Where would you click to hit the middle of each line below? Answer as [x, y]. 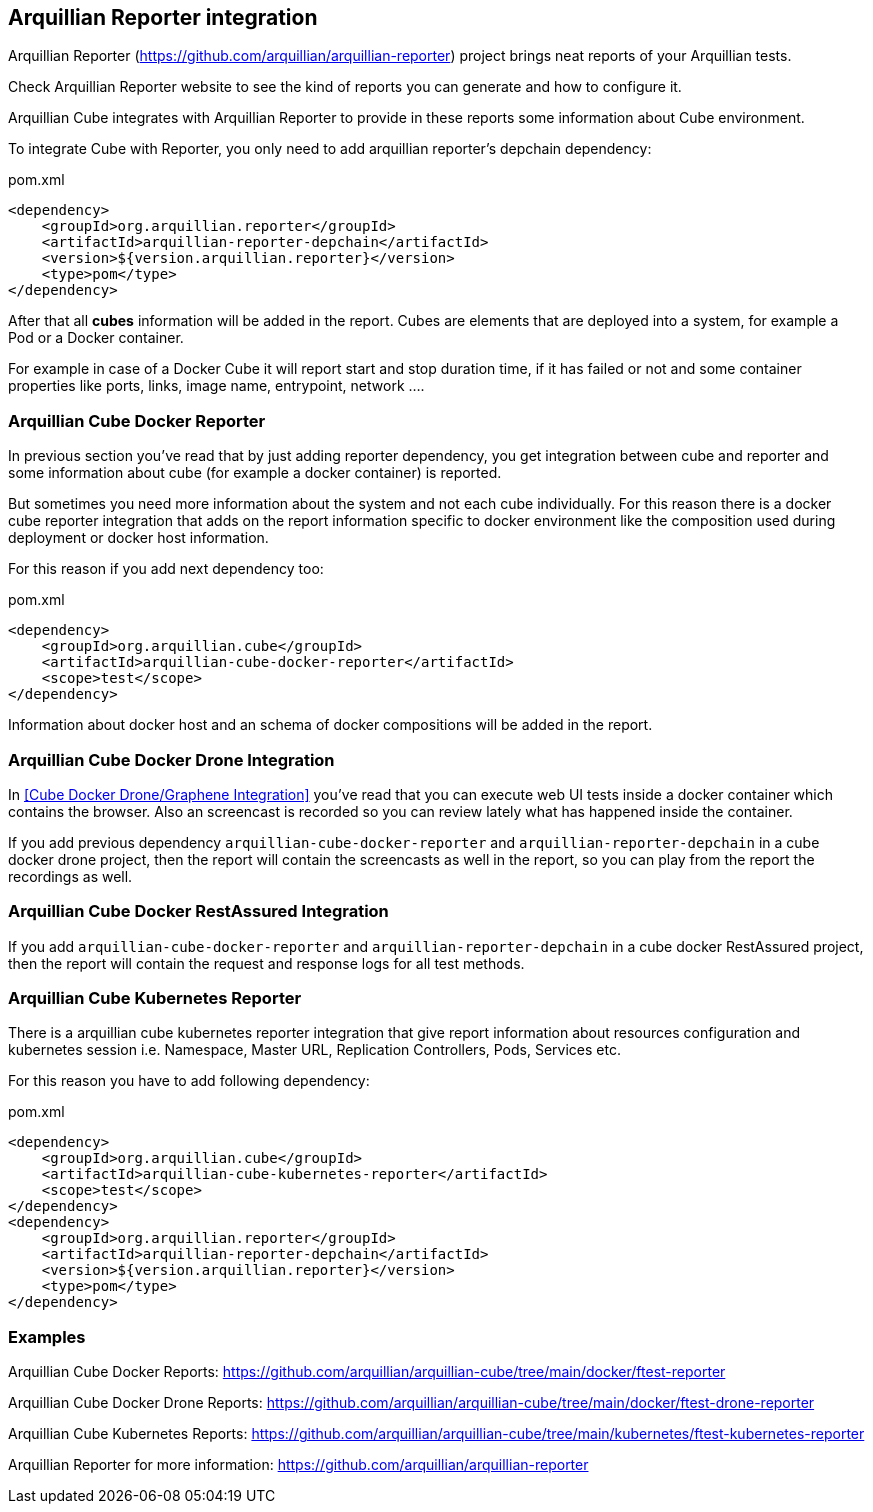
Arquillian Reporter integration [163, 17]
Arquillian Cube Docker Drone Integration [171, 759]
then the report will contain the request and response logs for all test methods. [266, 963]
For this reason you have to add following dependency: [189, 1081]
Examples [47, 1336]
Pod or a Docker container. [96, 338]
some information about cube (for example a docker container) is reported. [255, 473]
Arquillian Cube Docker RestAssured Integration [198, 911]
